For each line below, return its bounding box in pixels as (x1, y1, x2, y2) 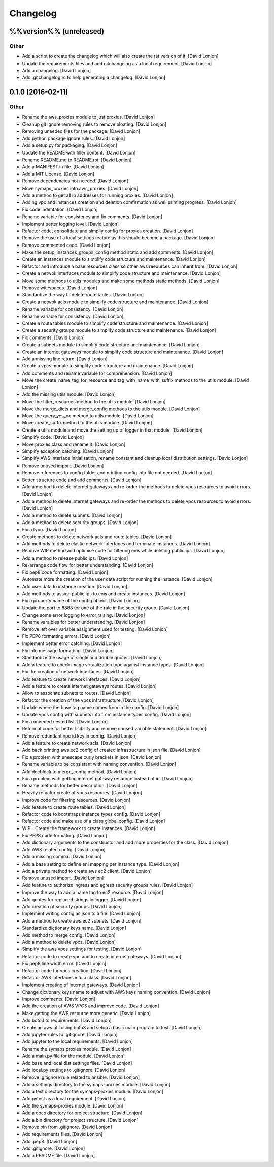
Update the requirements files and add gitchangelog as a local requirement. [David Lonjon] (22, 60, 212, 66)
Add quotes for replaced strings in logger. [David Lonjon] (22, 896, 142, 902)
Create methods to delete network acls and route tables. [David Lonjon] (22, 534, 172, 540)
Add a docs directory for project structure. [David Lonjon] (22, 1110, 143, 1116)
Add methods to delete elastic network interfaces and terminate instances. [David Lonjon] (22, 541, 210, 547)
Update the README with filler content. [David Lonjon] (22, 149, 136, 156)
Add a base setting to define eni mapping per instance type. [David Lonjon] (22, 861, 180, 867)
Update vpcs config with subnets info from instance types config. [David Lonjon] (22, 712, 191, 718)
